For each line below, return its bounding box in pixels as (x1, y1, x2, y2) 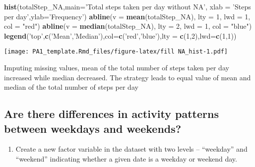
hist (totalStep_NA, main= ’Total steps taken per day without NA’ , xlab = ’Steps (4, 1, 251, 11)
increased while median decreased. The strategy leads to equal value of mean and (4, 72, 251, 82)
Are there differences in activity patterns (4, 106, 219, 121)
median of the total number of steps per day (4, 82, 138, 92)
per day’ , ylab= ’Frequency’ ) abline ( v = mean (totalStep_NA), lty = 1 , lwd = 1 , (4, 11, 251, 21)
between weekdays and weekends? (4, 120, 182, 136)
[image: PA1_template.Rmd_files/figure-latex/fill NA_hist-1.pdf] (4, 48, 228, 56)
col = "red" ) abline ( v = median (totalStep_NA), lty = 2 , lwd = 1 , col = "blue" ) (4, 21, 252, 31)
